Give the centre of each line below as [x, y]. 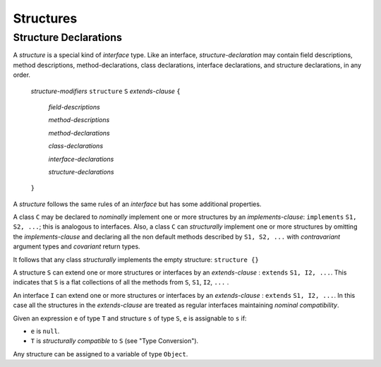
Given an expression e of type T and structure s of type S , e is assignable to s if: [130, 318]
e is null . [45, 331]
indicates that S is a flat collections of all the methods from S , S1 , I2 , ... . [121, 282]
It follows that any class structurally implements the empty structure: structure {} [136, 259]
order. [22, 75]
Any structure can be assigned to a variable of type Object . [101, 354]
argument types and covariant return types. [77, 246]
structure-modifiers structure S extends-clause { [106, 91]
